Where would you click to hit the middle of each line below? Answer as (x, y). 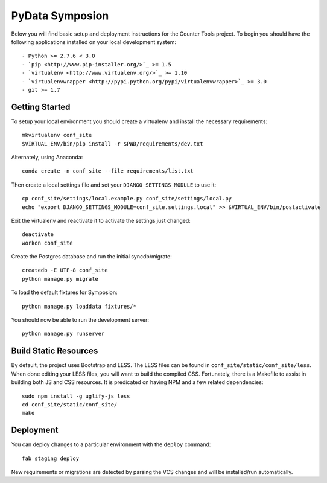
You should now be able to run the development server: (80, 320)
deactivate (38, 235)
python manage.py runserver (63, 334)
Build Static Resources (55, 351)
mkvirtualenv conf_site (57, 135)
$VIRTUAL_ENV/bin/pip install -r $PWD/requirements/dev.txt (113, 144)
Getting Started (41, 107)
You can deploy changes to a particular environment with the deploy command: (111, 444)
